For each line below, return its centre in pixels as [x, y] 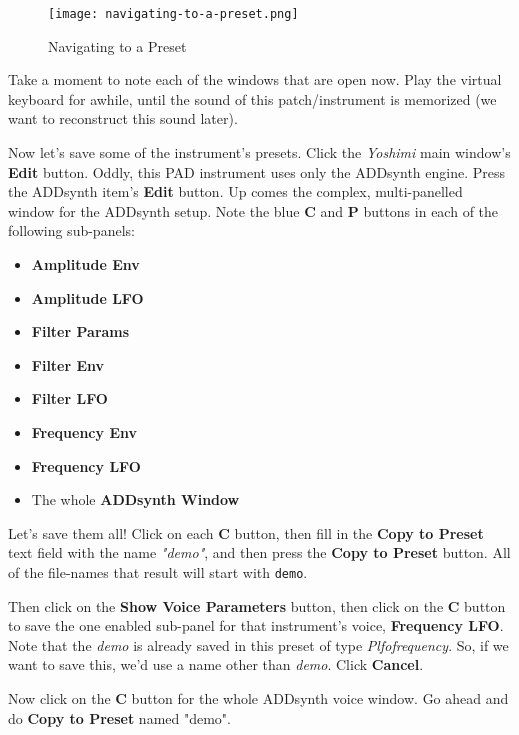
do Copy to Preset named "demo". [119, 717]
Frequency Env [84, 431]
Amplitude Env [85, 264]
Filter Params [80, 331]
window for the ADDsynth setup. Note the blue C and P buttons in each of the [253, 210]
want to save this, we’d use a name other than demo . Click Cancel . [216, 664]
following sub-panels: [71, 230]
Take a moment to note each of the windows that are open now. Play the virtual [255, 79]
